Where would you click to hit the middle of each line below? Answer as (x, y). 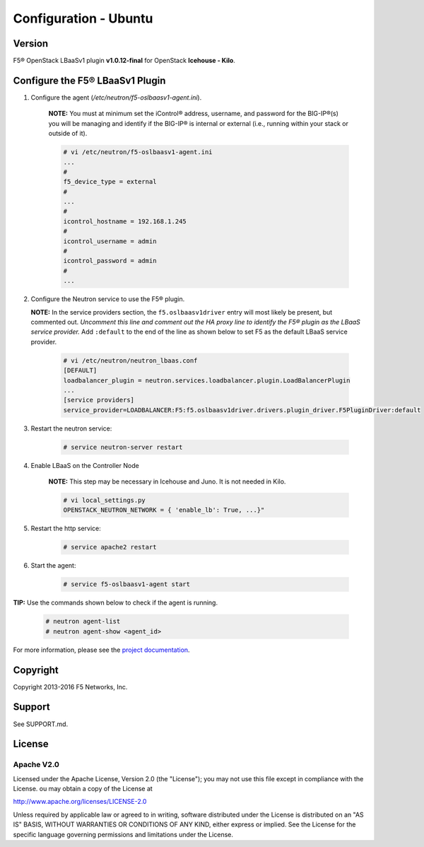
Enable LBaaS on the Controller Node (85, 465)
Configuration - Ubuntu (83, 18)
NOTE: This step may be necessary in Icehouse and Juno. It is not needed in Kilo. (167, 481)
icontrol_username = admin (110, 241)
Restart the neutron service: (71, 428)
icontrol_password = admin (110, 261)
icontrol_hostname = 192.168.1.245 (125, 221)
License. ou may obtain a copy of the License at (83, 789)
